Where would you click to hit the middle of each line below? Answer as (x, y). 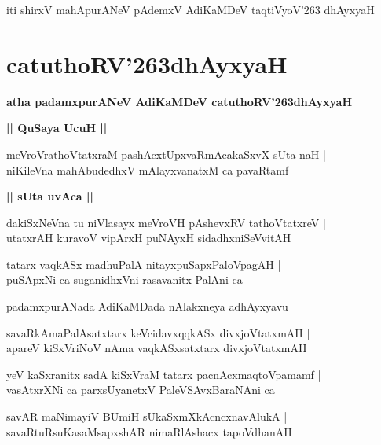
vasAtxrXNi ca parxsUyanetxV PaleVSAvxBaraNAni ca (141, 390)
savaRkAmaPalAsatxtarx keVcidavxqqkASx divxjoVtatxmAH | (158, 332)
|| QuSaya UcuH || (57, 128)
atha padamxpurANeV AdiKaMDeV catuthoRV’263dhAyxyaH (179, 101)
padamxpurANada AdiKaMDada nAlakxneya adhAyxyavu (147, 306)
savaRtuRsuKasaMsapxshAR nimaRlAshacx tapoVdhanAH (149, 431)
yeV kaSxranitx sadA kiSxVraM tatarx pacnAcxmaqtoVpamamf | (164, 374)
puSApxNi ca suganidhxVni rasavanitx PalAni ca (125, 280)
